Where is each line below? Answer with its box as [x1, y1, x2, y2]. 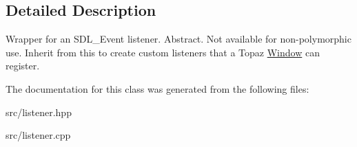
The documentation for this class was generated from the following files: [6, 81, 309, 95]
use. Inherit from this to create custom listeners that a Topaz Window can [6, 45, 320, 59]
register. [6, 58, 40, 73]
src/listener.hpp [6, 104, 72, 119]
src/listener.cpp [6, 128, 71, 142]
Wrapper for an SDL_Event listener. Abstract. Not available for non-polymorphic [6, 32, 351, 46]
